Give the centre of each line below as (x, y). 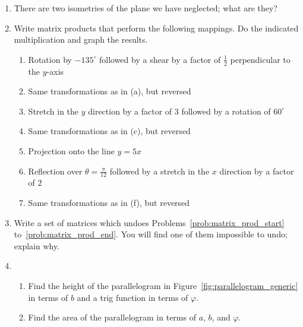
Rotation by (50, 59)
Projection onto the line (71, 150)
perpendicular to (260, 59)
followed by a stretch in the (160, 171)
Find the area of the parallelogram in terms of (112, 317)
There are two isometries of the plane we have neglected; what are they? (146, 8)
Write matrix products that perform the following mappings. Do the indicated (156, 28)
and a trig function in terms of (132, 297)
